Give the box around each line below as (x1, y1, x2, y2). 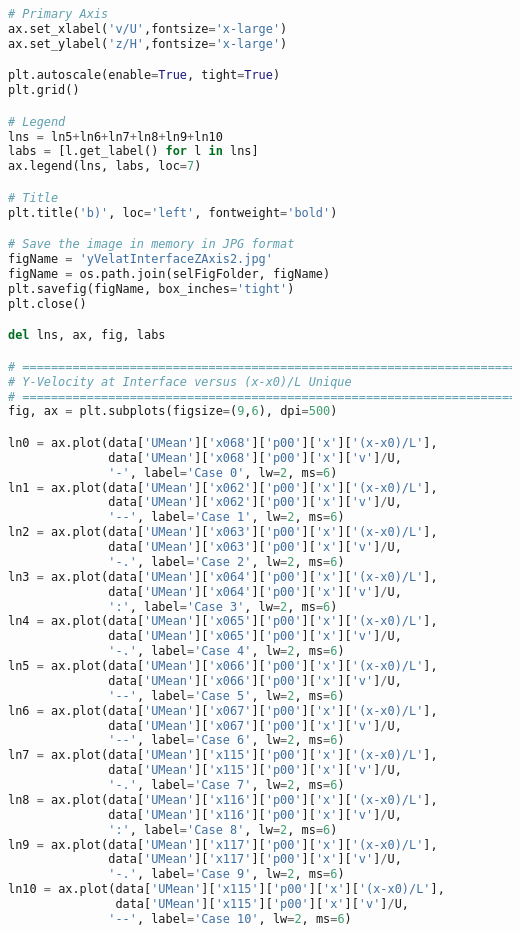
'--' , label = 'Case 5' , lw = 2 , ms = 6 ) (108, 688, 345, 703)
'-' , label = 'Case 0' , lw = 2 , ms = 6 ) (108, 465, 338, 480)
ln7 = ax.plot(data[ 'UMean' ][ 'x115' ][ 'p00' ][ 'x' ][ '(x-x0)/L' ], (8, 748, 438, 763)
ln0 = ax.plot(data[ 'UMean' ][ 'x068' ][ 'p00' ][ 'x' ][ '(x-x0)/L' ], (8, 435, 438, 450)
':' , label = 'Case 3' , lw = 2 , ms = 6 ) (108, 599, 338, 614)
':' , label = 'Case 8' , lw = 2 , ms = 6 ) (108, 822, 338, 837)
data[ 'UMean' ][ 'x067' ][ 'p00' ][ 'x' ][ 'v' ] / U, (108, 718, 402, 733)
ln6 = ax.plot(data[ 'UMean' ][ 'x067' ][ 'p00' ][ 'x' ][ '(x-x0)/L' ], (8, 703, 438, 718)
